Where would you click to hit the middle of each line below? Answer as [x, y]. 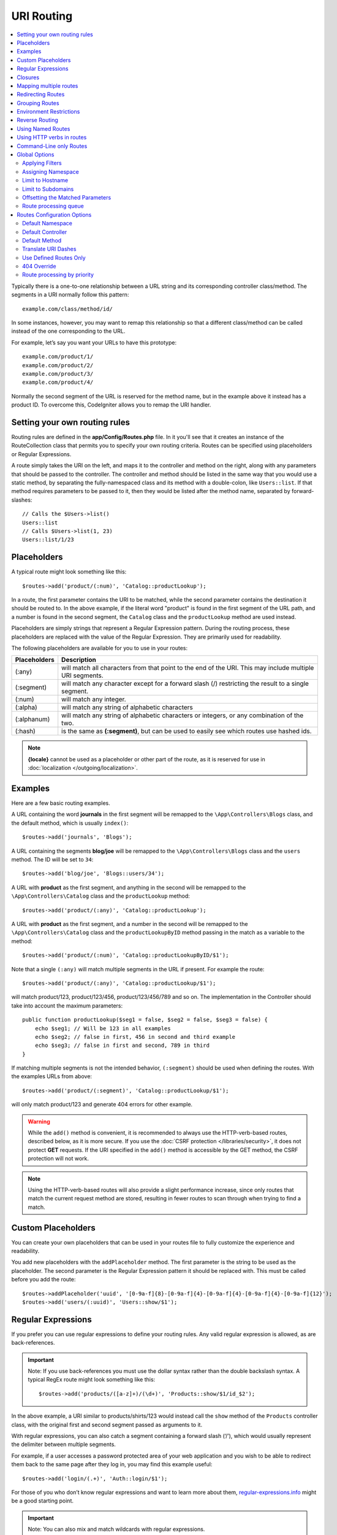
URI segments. [82, 675]
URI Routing [42, 16]
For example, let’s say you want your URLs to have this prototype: [94, 342]
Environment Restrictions [48, 112]
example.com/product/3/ [58, 374]
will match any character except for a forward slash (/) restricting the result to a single [185, 683]
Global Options [36, 155]
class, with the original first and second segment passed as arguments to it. [107, 1424]
